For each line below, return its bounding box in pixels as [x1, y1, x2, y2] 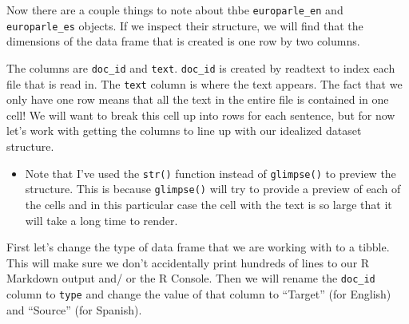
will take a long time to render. [25, 211, 178, 228]
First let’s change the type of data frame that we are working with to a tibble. [6, 239, 390, 255]
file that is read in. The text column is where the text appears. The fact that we [6, 75, 403, 92]
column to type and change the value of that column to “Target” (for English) [6, 285, 391, 302]
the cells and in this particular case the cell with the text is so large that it [25, 196, 392, 212]
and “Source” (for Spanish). [6, 301, 142, 318]
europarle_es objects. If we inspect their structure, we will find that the [6, 17, 363, 34]
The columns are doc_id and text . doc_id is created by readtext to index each [6, 59, 395, 76]
